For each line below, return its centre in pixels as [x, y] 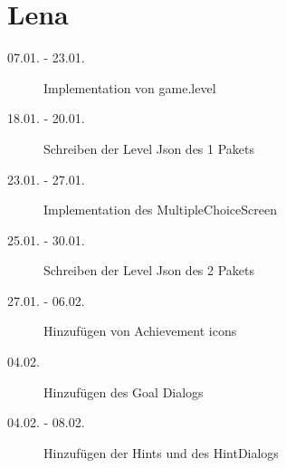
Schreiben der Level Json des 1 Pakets [149, 148]
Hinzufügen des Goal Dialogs [124, 392]
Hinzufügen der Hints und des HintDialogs [161, 452]
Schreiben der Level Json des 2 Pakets [149, 270]
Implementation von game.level [130, 87]
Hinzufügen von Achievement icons [140, 331]
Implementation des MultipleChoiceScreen [160, 210]
